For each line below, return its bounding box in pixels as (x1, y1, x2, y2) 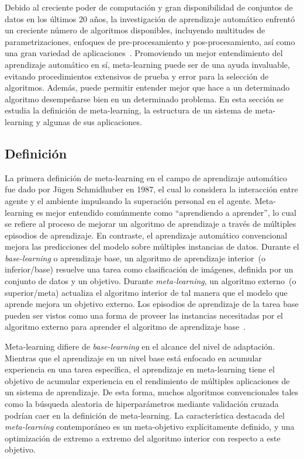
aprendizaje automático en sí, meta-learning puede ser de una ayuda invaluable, (5, 58, 290, 70)
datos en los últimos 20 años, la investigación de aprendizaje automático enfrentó (5, 12, 295, 25)
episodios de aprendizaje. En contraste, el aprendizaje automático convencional (5, 229, 288, 241)
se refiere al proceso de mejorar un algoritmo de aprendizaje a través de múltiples (5, 218, 296, 230)
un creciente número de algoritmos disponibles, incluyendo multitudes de (5, 24, 265, 36)
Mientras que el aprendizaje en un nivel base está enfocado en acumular (5, 351, 262, 364)
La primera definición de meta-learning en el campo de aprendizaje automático (5, 171, 287, 184)
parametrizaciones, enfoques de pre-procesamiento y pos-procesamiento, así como (5, 35, 295, 47)
